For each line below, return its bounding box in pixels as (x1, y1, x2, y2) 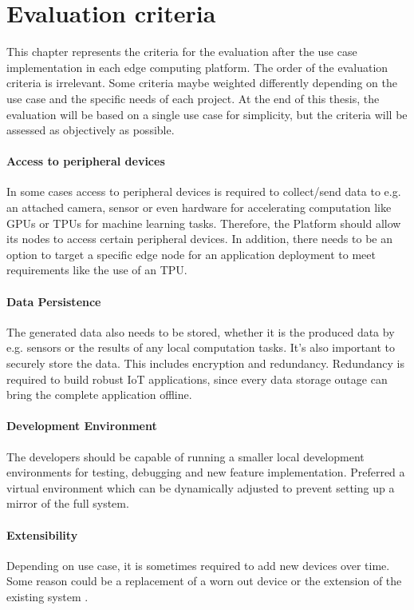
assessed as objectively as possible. (6, 122, 175, 138)
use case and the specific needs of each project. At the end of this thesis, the (6, 90, 380, 106)
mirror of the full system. (6, 495, 129, 512)
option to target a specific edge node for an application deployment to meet (6, 245, 376, 262)
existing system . (6, 588, 89, 604)
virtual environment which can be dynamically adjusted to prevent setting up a (6, 479, 395, 496)
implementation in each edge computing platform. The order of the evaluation (6, 58, 388, 75)
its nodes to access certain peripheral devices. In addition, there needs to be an (6, 230, 392, 247)
